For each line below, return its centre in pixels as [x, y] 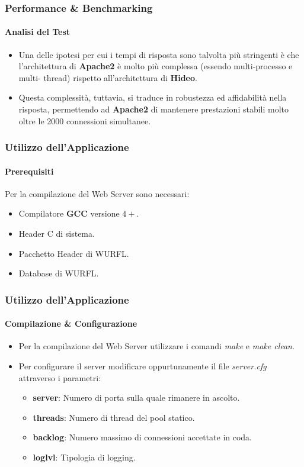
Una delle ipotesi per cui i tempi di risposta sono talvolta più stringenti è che [159, 54]
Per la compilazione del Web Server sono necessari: [97, 193]
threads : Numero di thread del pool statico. [114, 417]
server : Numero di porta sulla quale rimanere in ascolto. [136, 397]
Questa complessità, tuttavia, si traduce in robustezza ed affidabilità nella [153, 97]
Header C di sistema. [57, 233]
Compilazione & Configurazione [71, 323]
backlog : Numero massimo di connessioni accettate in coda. [143, 437]
